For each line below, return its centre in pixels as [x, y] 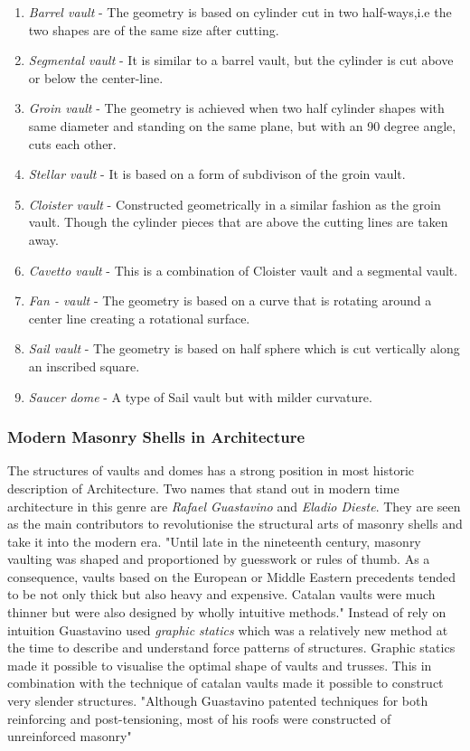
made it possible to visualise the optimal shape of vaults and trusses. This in [220, 665]
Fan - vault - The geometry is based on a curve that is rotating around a [230, 300]
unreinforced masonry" [70, 736]
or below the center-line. [96, 77]
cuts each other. [72, 143]
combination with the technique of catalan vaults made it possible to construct [226, 683]
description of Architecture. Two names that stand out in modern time [203, 488]
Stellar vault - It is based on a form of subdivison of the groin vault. [217, 174]
